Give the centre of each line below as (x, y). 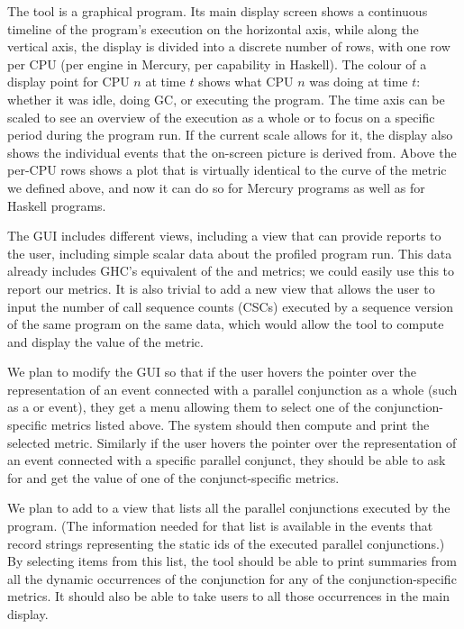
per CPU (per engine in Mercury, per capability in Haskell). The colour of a (217, 64)
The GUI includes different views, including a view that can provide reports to (224, 236)
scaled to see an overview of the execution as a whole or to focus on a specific (221, 117)
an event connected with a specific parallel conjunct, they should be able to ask (227, 460)
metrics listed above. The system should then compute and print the (240, 425)
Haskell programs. (57, 205)
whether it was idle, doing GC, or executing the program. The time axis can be (226, 99)
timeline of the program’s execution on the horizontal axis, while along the (213, 28)
